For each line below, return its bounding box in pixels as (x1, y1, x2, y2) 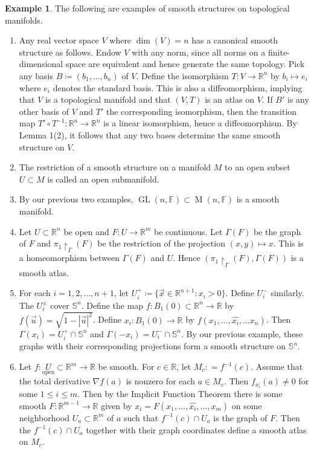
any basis (19, 69, 53, 82)
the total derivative (19, 375, 90, 387)
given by (101, 399, 132, 412)
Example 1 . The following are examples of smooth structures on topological (5, 2, 290, 14)
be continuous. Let (154, 225, 223, 237)
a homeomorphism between (19, 251, 120, 264)
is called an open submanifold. (47, 172, 159, 185)
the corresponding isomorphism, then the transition (106, 105, 297, 117)
